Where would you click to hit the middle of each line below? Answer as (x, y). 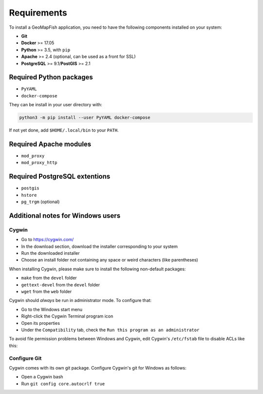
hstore (29, 195)
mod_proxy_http (39, 163)
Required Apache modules (50, 144)
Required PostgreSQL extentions (60, 177)
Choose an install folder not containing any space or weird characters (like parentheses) (110, 260)
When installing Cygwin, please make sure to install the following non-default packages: (97, 269)
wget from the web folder (47, 292)
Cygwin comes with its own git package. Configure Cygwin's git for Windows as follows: (98, 368)
